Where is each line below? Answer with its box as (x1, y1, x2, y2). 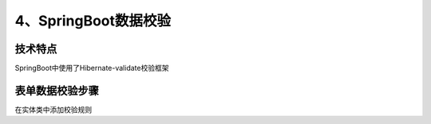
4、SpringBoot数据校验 (14, 12, 172, 29)
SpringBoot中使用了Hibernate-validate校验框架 (14, 64, 169, 73)
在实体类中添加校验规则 (14, 104, 92, 114)
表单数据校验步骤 (14, 83, 99, 97)
